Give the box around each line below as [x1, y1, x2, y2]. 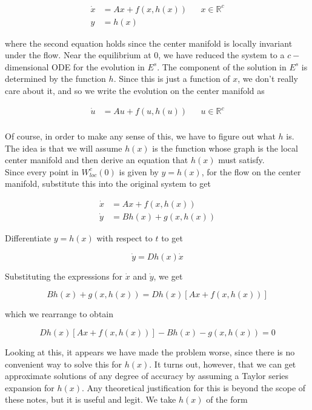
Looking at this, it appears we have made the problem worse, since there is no [5, 345, 295, 358]
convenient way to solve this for [5, 357, 122, 370]
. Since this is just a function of [113, 72, 230, 85]
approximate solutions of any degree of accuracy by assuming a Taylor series [5, 369, 289, 382]
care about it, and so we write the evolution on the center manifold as [5, 84, 265, 96]
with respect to [96, 232, 153, 244]
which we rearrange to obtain [5, 307, 114, 320]
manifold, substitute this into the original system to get [5, 177, 211, 190]
